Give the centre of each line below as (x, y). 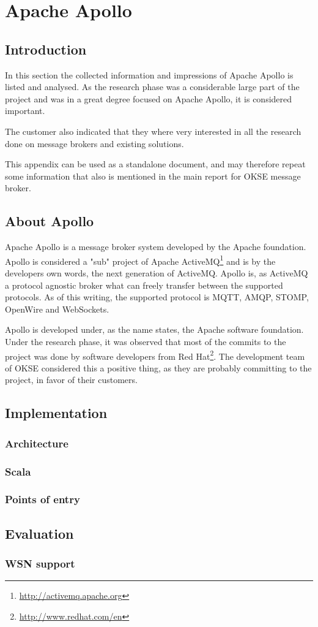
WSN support (40, 563)
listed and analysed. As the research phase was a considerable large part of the (152, 87)
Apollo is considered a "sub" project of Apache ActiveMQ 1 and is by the (140, 260)
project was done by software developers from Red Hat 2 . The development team (155, 355)
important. (25, 111)
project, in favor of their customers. (71, 380)
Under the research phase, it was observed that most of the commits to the (146, 341)
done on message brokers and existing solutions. (94, 143)
